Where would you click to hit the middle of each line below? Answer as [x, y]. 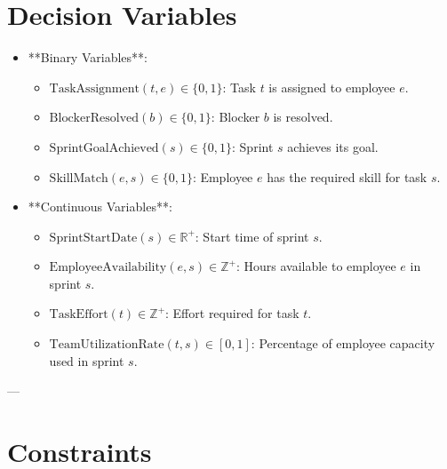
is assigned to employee [332, 87]
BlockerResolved [94, 119]
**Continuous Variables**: [100, 207]
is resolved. [303, 117]
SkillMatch [79, 178]
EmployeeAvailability [108, 268]
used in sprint [87, 360]
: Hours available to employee [316, 266]
